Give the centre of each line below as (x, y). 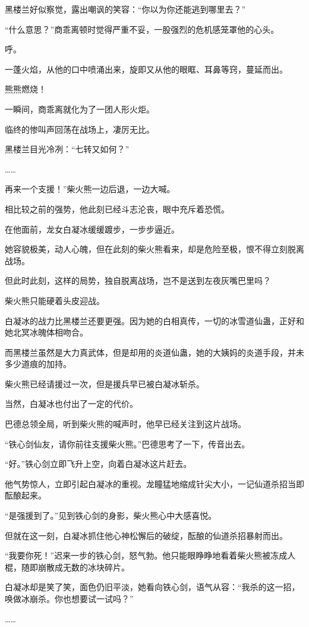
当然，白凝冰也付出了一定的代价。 (71, 404)
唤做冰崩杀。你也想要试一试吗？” (69, 598)
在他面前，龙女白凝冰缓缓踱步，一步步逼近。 (92, 229)
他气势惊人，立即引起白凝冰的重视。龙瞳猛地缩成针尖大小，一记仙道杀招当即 (154, 483)
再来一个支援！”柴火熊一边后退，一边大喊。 (90, 189)
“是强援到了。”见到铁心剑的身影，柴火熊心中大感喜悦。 (111, 515)
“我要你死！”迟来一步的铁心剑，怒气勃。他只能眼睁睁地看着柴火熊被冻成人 (150, 555)
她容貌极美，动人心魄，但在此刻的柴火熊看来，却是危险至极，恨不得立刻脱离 (154, 249)
